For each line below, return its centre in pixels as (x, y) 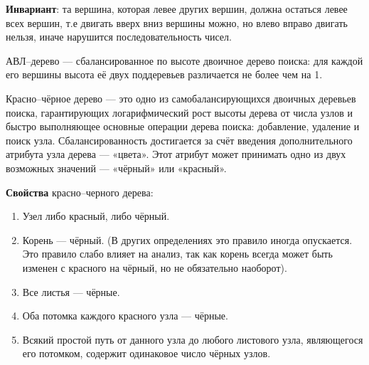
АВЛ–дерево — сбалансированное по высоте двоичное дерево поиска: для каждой (184, 60)
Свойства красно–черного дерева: (80, 192)
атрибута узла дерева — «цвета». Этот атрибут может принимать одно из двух (176, 154)
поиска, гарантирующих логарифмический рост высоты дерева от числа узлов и (180, 112)
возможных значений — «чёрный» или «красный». (116, 168)
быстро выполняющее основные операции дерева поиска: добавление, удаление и (183, 126)
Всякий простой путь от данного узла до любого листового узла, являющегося (193, 339)
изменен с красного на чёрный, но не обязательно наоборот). (155, 267)
